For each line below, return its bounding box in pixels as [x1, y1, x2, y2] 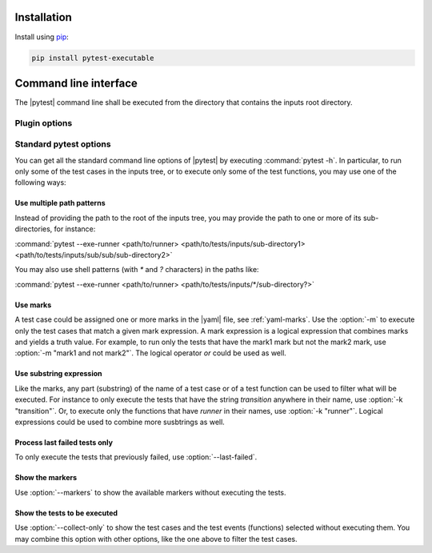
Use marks [14, 300, 52, 310]
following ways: [14, 178, 67, 187]
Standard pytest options [14, 138, 111, 150]
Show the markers [14, 473, 78, 483]
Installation [14, 10, 72, 24]
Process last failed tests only [14, 437, 114, 447]
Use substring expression [14, 369, 103, 379]
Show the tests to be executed [14, 508, 118, 518]
